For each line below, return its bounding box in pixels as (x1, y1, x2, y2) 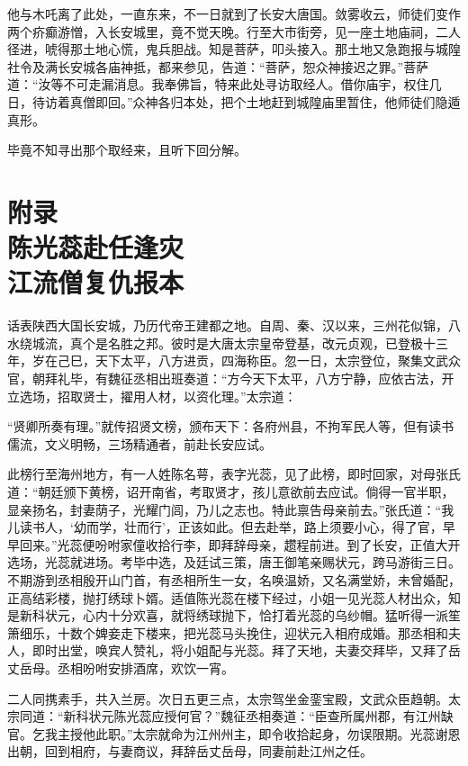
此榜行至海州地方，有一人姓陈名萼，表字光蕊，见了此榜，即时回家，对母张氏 (7, 464, 461, 483)
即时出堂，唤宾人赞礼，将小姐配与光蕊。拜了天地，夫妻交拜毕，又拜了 (31, 641, 448, 660)
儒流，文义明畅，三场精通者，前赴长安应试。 (7, 434, 272, 453)
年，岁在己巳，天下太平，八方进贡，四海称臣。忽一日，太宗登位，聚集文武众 (7, 351, 461, 370)
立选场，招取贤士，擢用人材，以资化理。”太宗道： (7, 386, 297, 405)
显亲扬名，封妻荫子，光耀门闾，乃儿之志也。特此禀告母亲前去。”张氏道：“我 (7, 500, 454, 518)
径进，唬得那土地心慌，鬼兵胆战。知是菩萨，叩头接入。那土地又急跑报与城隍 (7, 40, 461, 59)
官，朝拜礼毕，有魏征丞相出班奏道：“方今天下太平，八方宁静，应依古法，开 (7, 369, 454, 388)
